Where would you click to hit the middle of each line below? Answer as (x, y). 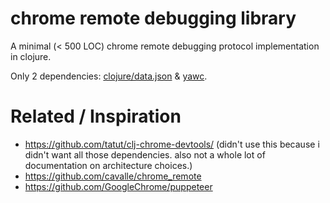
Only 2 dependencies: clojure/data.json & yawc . (109, 76)
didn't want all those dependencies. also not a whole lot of (145, 154)
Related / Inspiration (96, 116)
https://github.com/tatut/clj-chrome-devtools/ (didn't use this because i (172, 144)
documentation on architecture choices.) (108, 165)
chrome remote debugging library (153, 18)
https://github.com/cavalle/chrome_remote (113, 176)
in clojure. (31, 56)
